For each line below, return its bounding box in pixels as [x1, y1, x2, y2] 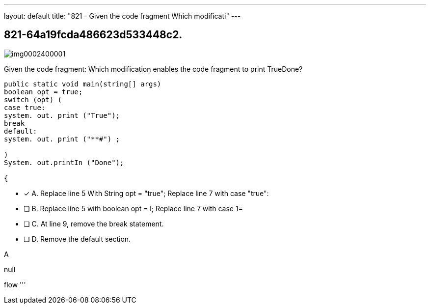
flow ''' [4, 280, 26, 289]
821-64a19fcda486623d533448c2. [4, 28, 183, 41]
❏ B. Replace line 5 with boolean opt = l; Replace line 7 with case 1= [24, 204, 243, 213]
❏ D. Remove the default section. [24, 234, 131, 243]
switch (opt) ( [4, 95, 62, 104]
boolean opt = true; [4, 87, 83, 96]
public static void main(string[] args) [4, 80, 161, 88]
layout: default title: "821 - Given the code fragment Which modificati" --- [4, 12, 241, 20]
